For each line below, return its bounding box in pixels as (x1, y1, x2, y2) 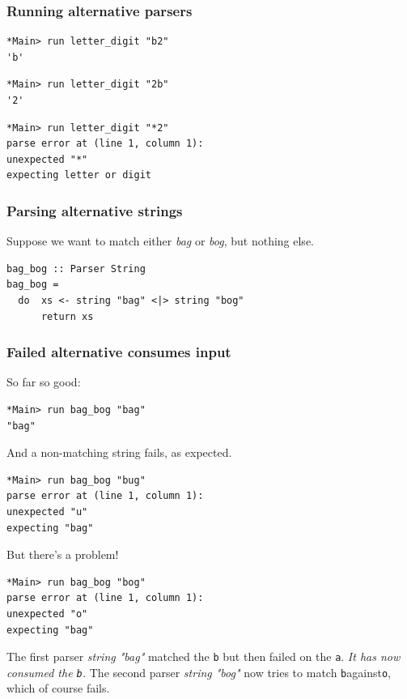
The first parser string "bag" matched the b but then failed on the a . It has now (6, 648, 401, 665)
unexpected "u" (6, 505, 88, 518)
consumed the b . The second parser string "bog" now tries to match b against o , (6, 663, 391, 680)
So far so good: (6, 373, 81, 390)
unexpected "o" (6, 607, 88, 620)
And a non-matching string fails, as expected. (6, 444, 232, 461)
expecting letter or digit (6, 169, 151, 181)
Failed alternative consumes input (6, 342, 231, 362)
